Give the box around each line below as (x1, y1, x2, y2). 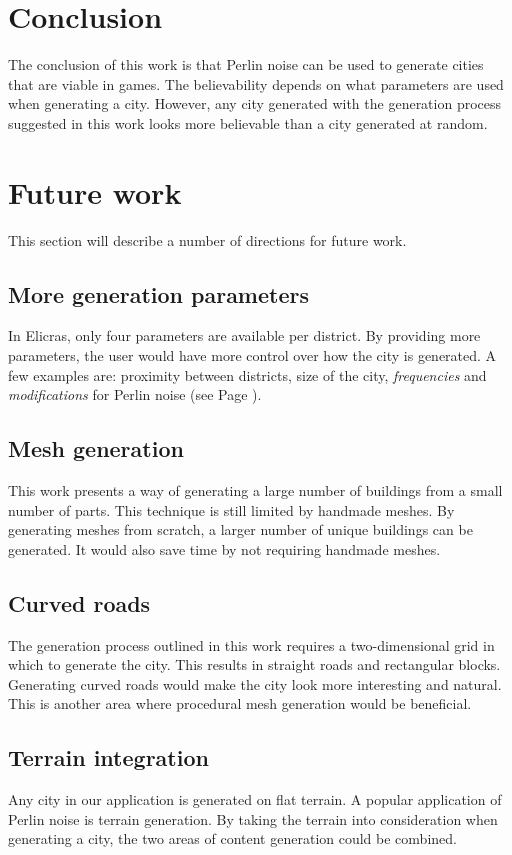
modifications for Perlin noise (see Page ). (8, 384, 262, 405)
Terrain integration (8, 742, 209, 773)
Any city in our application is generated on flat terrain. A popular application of (8, 789, 502, 810)
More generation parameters (8, 278, 309, 309)
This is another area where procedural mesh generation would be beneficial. (8, 693, 472, 714)
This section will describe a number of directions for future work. (8, 229, 407, 250)
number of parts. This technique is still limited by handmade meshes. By (8, 499, 455, 520)
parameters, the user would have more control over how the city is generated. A (8, 345, 497, 366)
